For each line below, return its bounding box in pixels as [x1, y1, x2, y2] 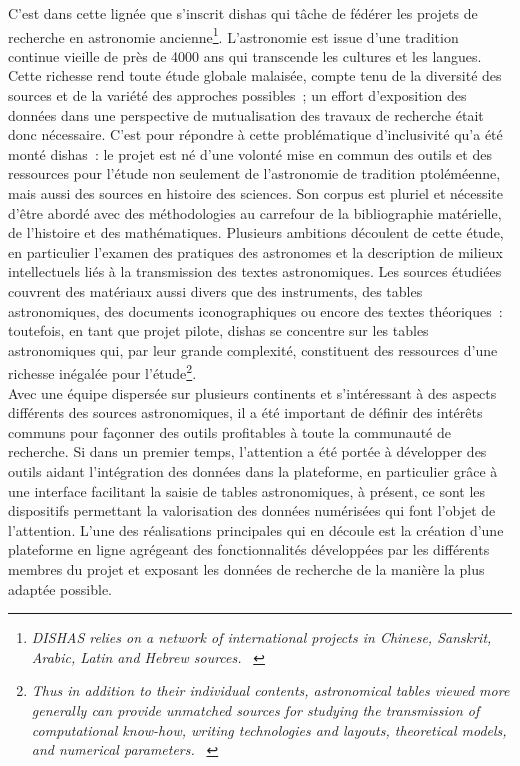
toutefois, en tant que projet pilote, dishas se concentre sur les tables [8, 320, 429, 341]
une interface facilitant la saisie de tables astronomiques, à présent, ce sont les [8, 480, 486, 501]
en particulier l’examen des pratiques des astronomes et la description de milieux [8, 241, 503, 262]
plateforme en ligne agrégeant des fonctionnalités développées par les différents [8, 539, 490, 560]
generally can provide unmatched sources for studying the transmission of [31, 699, 480, 720]
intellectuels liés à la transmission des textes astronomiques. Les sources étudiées [8, 261, 502, 282]
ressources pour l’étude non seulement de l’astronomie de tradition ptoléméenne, [8, 163, 501, 184]
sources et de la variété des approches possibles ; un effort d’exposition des [8, 85, 467, 106]
